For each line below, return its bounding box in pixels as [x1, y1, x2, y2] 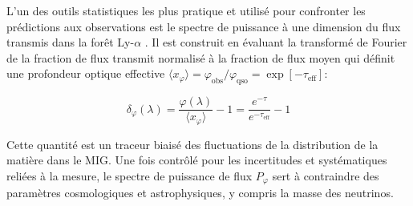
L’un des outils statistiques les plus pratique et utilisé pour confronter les [6, 2, 366, 18]
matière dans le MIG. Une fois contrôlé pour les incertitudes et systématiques [6, 151, 387, 168]
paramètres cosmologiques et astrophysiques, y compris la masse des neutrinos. [6, 184, 394, 201]
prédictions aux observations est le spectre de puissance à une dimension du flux [6, 18, 401, 34]
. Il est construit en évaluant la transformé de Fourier [144, 34, 407, 50]
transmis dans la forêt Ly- [6, 34, 135, 50]
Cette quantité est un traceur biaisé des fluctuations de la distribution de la [6, 135, 379, 152]
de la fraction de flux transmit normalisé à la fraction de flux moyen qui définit [6, 49, 395, 66]
